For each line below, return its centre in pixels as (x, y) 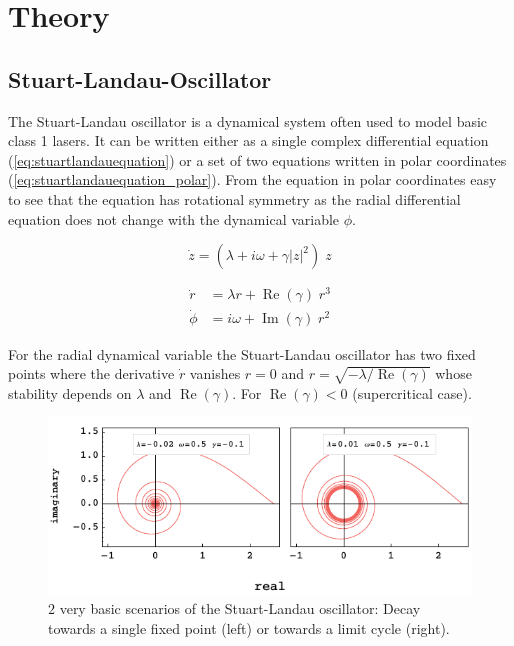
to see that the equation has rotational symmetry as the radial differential (234, 198)
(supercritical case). (412, 392)
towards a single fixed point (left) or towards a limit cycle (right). (249, 627)
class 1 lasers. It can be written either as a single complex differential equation (248, 140)
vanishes (215, 373)
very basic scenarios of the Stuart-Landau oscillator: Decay (240, 608)
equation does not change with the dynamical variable (174, 218)
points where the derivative (91, 373)
